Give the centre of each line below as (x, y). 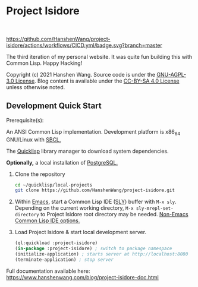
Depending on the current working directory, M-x (74, 208)
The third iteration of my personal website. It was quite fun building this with (99, 56)
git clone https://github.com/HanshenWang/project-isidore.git (95, 190)
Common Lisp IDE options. (47, 220)
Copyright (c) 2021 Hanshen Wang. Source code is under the (81, 74)
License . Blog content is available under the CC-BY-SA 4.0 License (97, 81)
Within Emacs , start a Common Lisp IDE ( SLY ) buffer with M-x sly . (95, 202)
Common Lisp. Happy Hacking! (44, 63)
